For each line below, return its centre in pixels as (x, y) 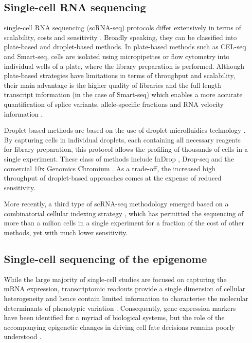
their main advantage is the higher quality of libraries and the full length (113, 85)
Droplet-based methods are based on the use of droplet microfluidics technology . (125, 130)
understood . (23, 336)
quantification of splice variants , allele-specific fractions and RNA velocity (114, 104)
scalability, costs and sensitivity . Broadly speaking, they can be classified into (120, 37)
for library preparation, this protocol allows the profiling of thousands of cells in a (126, 149)
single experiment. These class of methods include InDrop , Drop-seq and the (119, 158)
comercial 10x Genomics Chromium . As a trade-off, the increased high (110, 168)
